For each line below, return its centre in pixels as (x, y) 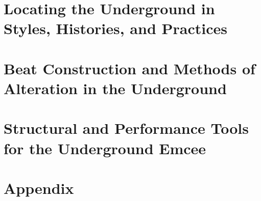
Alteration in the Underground (115, 88)
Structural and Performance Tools (126, 128)
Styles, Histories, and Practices (115, 28)
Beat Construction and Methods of (129, 68)
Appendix (39, 188)
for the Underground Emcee (105, 148)
